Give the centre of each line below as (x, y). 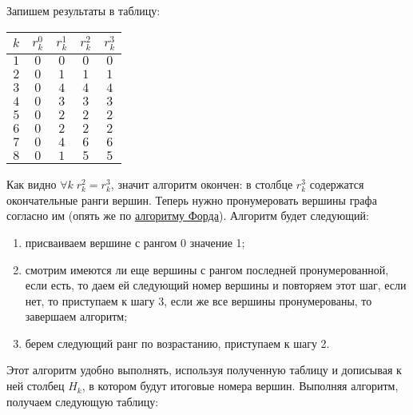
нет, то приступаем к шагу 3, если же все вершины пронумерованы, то (199, 300)
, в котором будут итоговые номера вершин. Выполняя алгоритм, (240, 386)
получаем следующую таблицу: (83, 401)
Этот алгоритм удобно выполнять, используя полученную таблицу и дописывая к (204, 370)
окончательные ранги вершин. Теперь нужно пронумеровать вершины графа (192, 200)
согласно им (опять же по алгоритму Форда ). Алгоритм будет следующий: (188, 215)
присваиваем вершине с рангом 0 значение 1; (135, 242)
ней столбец (36, 386)
